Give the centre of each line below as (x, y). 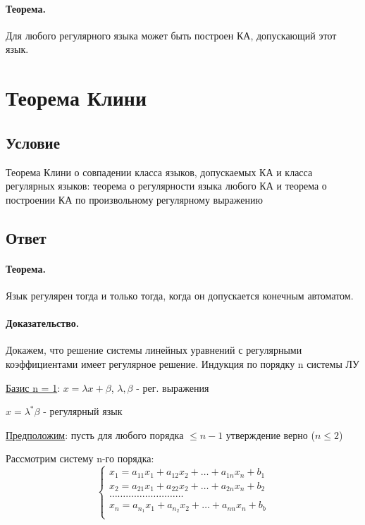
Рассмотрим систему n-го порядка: (80, 458)
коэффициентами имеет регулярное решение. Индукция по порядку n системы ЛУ (182, 363)
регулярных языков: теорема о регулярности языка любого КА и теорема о (166, 186)
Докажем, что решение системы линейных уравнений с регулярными (154, 350)
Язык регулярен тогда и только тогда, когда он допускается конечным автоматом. (180, 295)
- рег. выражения (173, 387)
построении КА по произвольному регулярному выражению (134, 199)
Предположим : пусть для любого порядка (95, 434)
